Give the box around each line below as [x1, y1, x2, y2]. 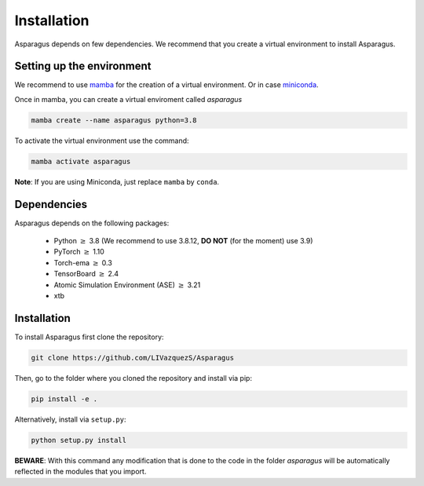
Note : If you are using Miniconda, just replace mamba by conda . [14, 177, 220, 186]
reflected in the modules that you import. [14, 467, 147, 477]
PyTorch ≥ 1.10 [53, 247, 105, 257]
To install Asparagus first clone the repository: [14, 332, 164, 342]
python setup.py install [31, 436, 127, 444]
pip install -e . [31, 394, 98, 404]
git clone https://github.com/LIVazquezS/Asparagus [31, 353, 235, 362]
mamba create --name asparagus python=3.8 [31, 115, 197, 125]
